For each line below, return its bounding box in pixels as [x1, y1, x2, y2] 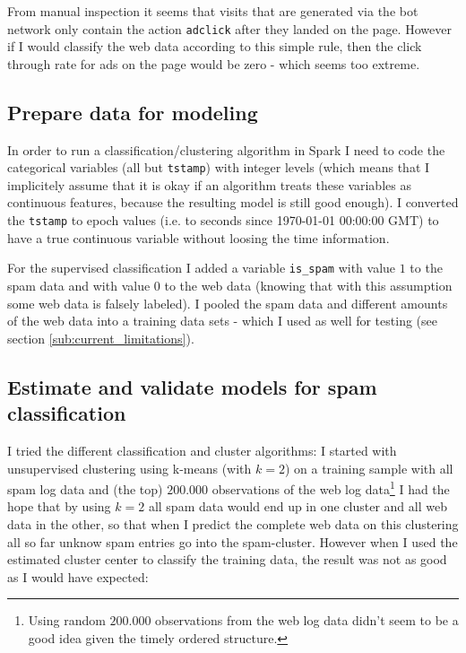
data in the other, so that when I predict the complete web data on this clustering [7, 514, 459, 533]
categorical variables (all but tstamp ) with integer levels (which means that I [7, 158, 430, 177]
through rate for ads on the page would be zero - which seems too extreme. [7, 54, 420, 73]
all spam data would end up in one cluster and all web [148, 497, 447, 516]
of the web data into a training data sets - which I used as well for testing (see [7, 311, 437, 330]
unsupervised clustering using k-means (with [7, 458, 252, 477]
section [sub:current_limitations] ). [7, 328, 194, 347]
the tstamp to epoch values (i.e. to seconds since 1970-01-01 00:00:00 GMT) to [7, 211, 439, 230]
